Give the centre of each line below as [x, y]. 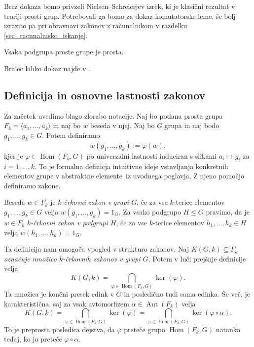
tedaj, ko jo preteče [33, 339]
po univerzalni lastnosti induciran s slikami [151, 155]
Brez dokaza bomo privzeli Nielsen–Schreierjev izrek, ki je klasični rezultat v [120, 6]
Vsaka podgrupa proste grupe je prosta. [64, 52]
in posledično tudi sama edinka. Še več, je [187, 294]
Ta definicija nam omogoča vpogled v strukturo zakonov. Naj [97, 249]
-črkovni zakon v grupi [95, 202]
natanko [228, 329]
